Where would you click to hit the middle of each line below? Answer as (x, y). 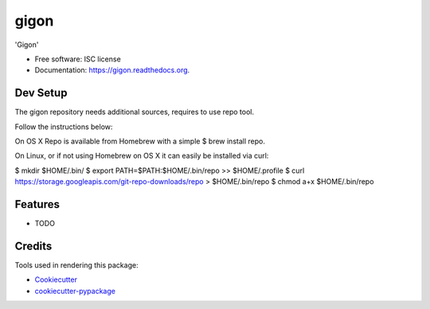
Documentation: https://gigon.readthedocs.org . (112, 70)
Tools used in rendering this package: (76, 265)
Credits (33, 246)
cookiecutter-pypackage (75, 291)
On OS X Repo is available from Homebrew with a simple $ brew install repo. (140, 141)
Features (37, 204)
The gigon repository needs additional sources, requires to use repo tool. (135, 112)
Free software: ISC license (78, 59)
